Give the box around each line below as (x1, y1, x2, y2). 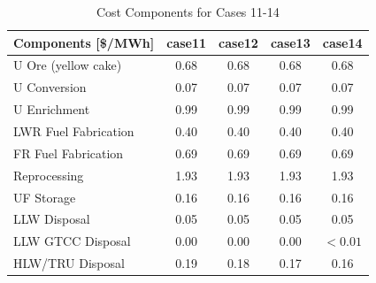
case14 (322, 33, 363, 51)
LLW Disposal (13, 210, 90, 228)
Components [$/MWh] (13, 33, 155, 51)
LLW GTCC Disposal (13, 232, 131, 250)
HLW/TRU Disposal (13, 254, 125, 272)
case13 (270, 33, 311, 51)
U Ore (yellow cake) (13, 56, 122, 74)
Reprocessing (13, 165, 84, 184)
